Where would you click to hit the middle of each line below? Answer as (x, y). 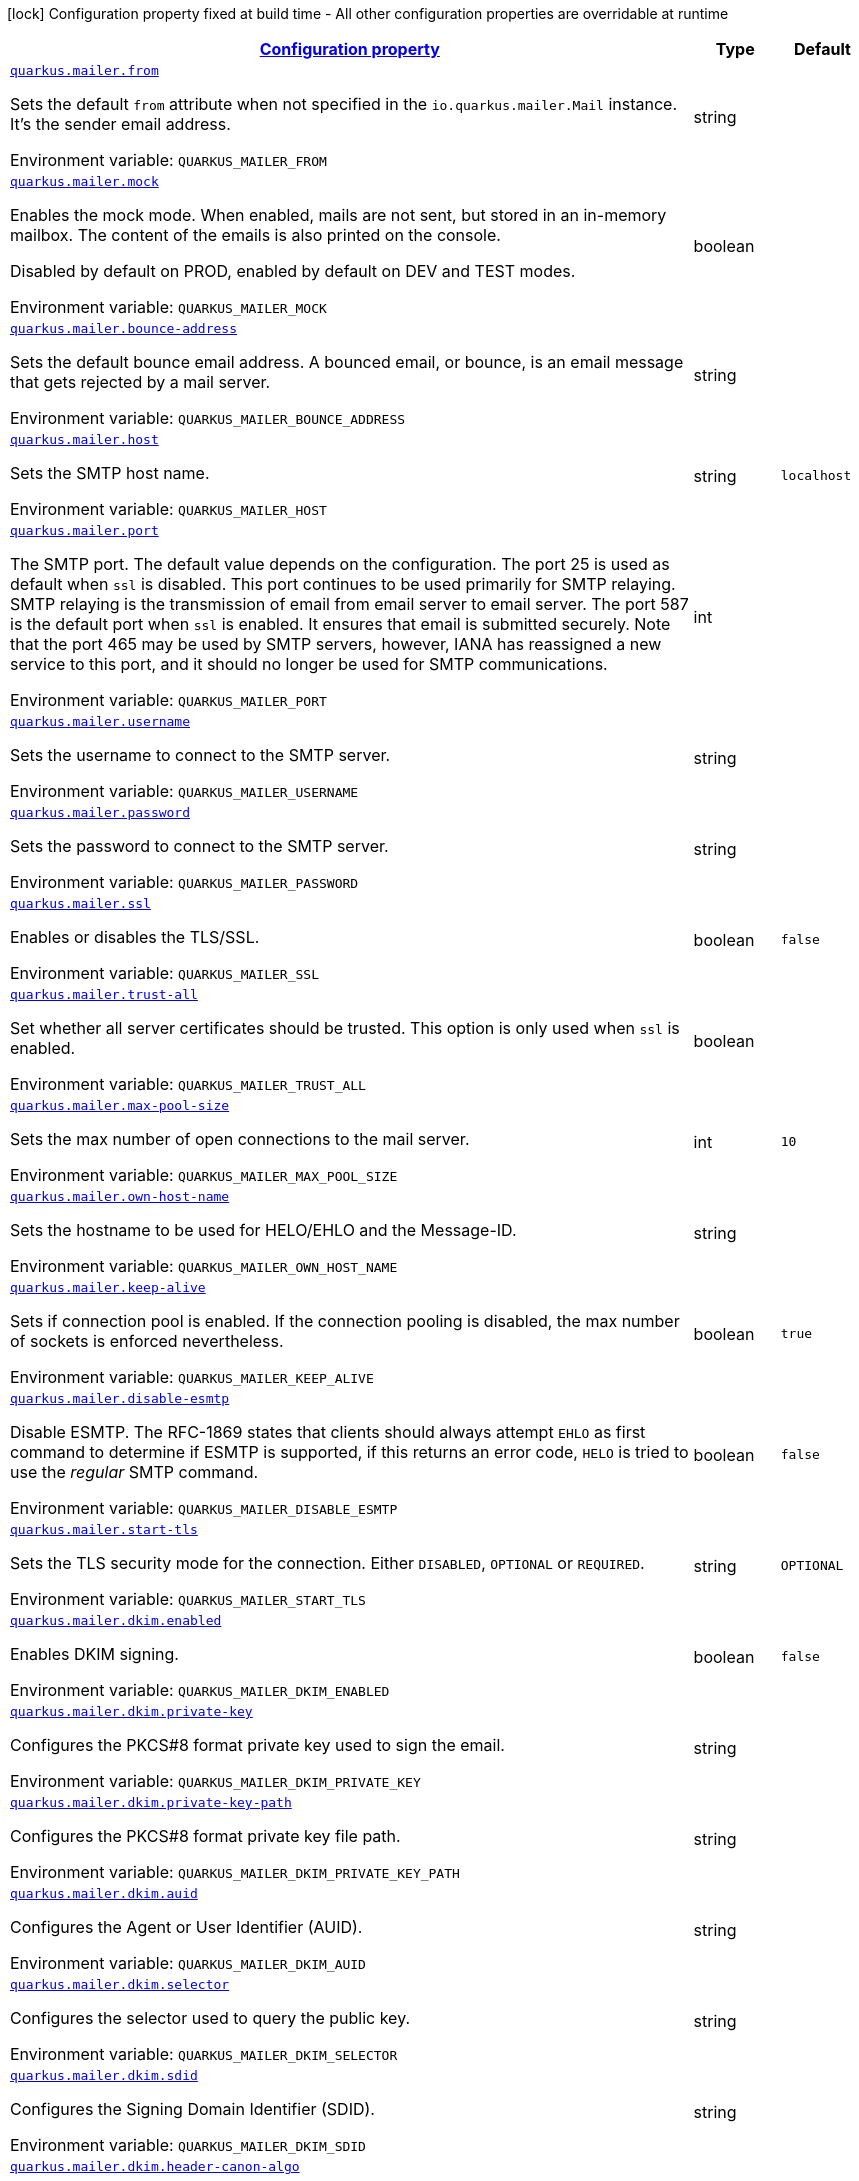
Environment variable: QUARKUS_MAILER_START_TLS (188, 1599)
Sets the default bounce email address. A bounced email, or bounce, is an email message (347, 362)
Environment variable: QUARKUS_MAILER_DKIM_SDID (188, 2145)
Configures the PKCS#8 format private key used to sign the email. (257, 1745)
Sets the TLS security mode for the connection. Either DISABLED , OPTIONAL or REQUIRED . (327, 1563)
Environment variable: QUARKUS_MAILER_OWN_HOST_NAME (204, 1266)
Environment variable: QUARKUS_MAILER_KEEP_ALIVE (192, 1377)
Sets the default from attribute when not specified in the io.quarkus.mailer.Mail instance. (343, 104)
